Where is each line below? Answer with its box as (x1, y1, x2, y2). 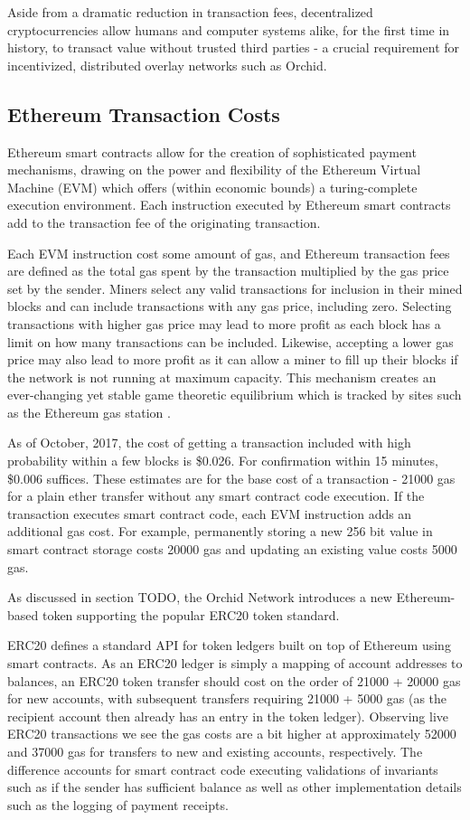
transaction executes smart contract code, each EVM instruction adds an (7, 504, 412, 523)
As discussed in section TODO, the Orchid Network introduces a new (7, 588, 392, 607)
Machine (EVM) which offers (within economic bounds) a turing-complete (7, 177, 418, 196)
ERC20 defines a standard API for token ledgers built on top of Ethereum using (7, 636, 451, 655)
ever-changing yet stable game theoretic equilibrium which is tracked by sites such (7, 385, 462, 404)
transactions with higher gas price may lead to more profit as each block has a (7, 314, 441, 333)
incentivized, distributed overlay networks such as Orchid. (7, 55, 327, 74)
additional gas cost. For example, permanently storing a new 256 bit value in (7, 522, 433, 541)
